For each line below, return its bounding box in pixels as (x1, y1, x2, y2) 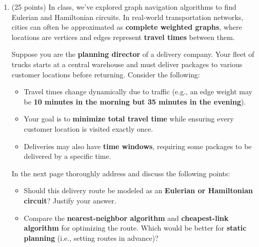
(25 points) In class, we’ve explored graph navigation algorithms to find (11, 2, 236, 12)
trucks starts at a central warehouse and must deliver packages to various (11, 58, 243, 69)
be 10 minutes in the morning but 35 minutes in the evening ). (24, 96, 246, 107)
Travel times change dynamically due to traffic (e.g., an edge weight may (24, 86, 252, 97)
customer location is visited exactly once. (24, 123, 153, 134)
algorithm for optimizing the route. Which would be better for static (24, 222, 247, 233)
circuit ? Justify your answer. (24, 195, 116, 205)
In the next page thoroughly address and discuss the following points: (11, 168, 230, 178)
